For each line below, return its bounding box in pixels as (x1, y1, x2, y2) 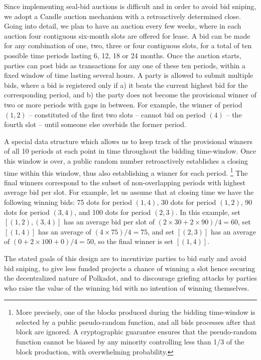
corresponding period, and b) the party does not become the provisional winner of (4, 89, 256, 100)
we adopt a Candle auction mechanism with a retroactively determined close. (4, 11, 241, 21)
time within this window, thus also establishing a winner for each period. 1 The (4, 166, 248, 178)
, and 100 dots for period (74, 206, 151, 217)
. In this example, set (175, 206, 241, 217)
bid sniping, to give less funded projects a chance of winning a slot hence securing (4, 263, 255, 273)
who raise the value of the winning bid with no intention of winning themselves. (4, 282, 249, 293)
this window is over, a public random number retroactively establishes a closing (4, 155, 248, 166)
